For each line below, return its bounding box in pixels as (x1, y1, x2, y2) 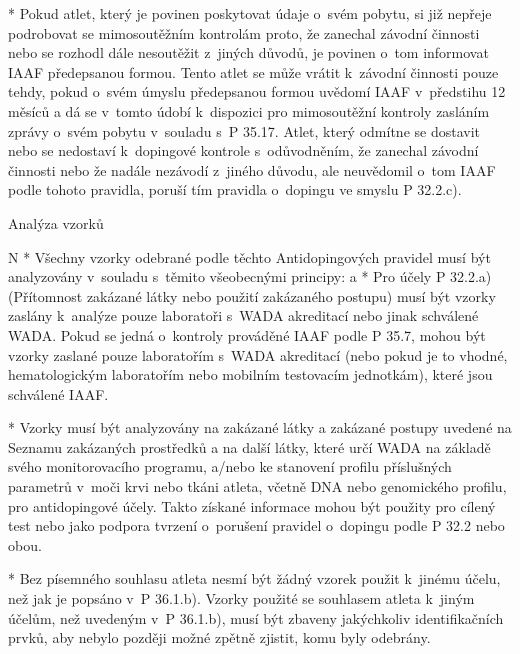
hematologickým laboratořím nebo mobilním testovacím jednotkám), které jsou (8, 364, 493, 385)
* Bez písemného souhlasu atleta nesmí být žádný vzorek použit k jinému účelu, (8, 568, 501, 589)
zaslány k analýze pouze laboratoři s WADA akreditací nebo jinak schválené (8, 305, 479, 326)
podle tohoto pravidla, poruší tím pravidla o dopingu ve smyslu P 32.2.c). (8, 179, 462, 200)
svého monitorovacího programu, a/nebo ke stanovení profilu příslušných (8, 456, 452, 477)
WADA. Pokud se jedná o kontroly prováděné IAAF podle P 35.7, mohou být (8, 324, 486, 345)
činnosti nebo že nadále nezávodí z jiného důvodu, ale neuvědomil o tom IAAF (8, 159, 496, 180)
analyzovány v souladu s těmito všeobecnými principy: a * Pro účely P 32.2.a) (8, 266, 492, 287)
